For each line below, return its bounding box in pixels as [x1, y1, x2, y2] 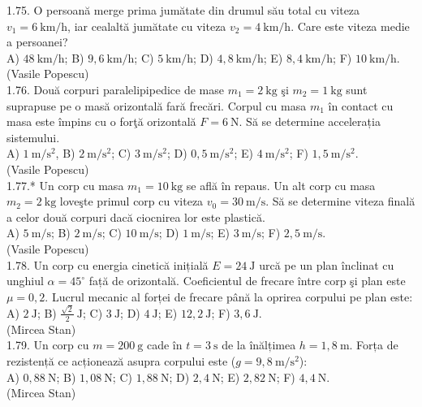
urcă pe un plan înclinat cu [259, 256, 394, 273]
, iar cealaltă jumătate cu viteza [67, 17, 226, 34]
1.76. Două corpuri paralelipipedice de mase [6, 80, 224, 97]
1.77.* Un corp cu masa [6, 176, 124, 193]
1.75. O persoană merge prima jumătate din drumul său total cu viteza [6, 2, 360, 18]
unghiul [6, 272, 44, 289]
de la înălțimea [222, 336, 296, 353]
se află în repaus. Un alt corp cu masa [186, 176, 376, 193]
